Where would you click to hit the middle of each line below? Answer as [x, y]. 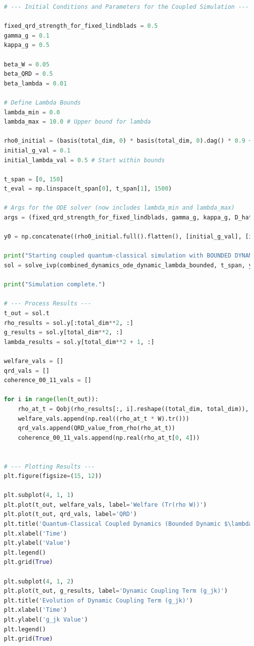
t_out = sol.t [27, 313]
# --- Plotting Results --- [50, 466]
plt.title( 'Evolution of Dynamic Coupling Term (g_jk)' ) [98, 600]
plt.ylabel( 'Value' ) [37, 543]
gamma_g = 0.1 [27, 35]
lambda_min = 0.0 [32, 112]
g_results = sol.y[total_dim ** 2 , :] [63, 333]
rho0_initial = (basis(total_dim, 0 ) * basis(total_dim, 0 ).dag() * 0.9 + [128, 141]
